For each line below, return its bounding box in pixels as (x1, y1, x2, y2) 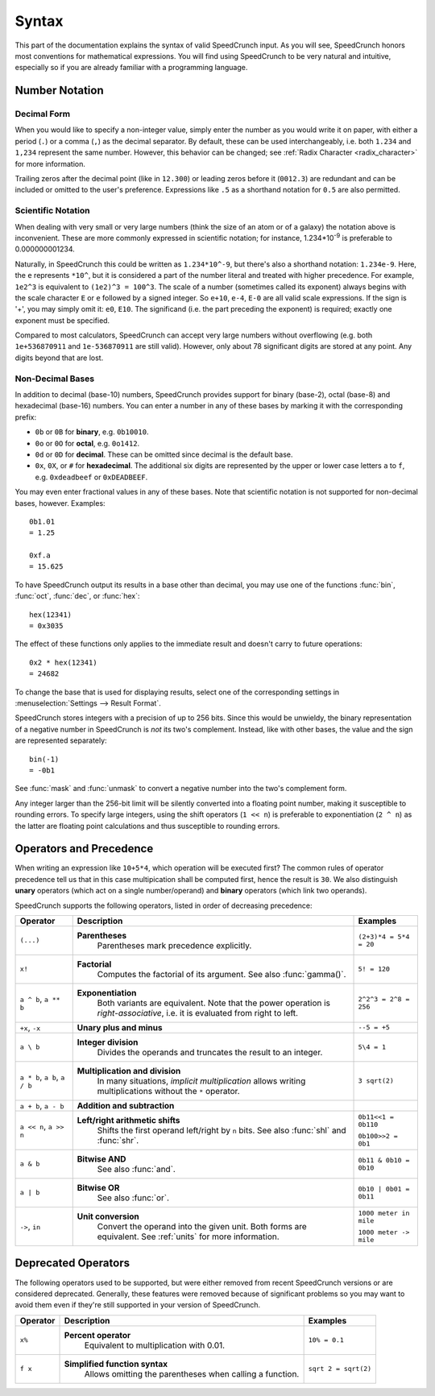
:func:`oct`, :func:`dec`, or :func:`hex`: (14, 591, 140, 601)
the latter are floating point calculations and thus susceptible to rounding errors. (14, 821, 280, 831)
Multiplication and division (77, 1065, 181, 1076)
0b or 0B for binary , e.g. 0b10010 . (35, 427, 149, 437)
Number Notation (14, 84, 104, 97)
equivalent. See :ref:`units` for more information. (97, 1231, 280, 1242)
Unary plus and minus (77, 1021, 163, 1033)
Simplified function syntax (64, 1358, 168, 1369)
